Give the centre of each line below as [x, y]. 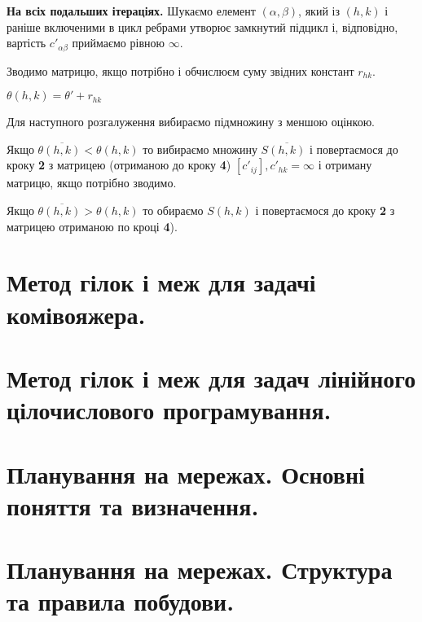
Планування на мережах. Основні [186, 473]
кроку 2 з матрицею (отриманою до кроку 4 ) [119, 165]
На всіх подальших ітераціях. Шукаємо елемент [131, 11]
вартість [26, 43]
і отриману [345, 165]
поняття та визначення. [133, 505]
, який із [319, 11]
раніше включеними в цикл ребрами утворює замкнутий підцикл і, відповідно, [202, 26]
